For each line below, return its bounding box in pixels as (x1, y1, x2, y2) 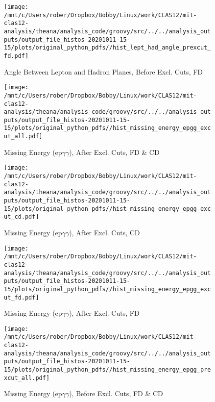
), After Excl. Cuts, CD (69, 227, 140, 237)
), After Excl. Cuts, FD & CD (69, 147, 160, 157)
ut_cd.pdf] (4, 213, 39, 221)
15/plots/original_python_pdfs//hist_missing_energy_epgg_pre (4, 366, 211, 374)
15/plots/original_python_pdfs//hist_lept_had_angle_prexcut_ (4, 44, 211, 51)
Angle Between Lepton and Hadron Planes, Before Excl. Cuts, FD (4, 66, 203, 76)
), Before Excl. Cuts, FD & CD (69, 388, 163, 399)
